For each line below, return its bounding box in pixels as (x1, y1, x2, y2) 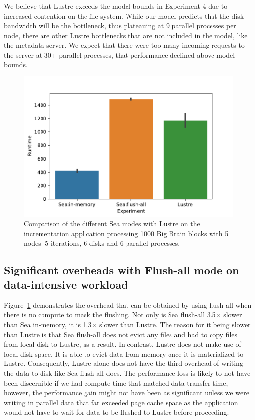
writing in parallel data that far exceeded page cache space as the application (4, 397, 238, 407)
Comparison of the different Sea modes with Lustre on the (24, 218, 200, 229)
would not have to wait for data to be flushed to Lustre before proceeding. (4, 407, 229, 417)
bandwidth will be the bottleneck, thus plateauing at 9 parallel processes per (4, 20, 236, 31)
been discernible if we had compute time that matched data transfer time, (4, 377, 228, 388)
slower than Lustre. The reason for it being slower (99, 319, 251, 329)
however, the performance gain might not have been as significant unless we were (4, 387, 249, 398)
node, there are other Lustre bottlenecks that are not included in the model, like (4, 30, 248, 40)
